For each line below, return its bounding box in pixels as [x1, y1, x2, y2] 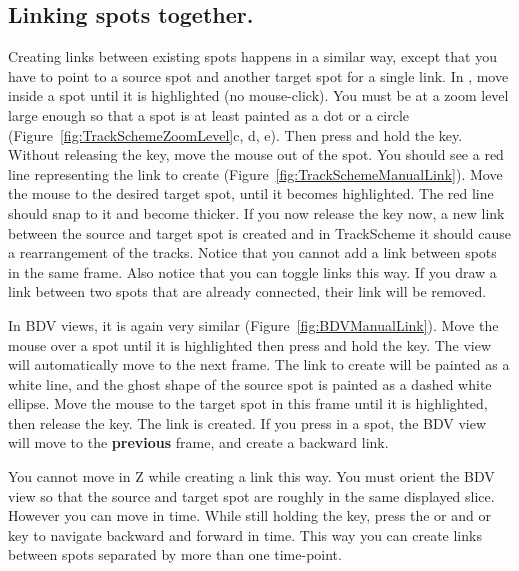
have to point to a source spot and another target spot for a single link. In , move [8, 65, 509, 86]
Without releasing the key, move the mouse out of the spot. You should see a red [8, 144, 504, 165]
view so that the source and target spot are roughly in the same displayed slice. [8, 485, 495, 506]
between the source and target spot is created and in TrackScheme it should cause [8, 222, 511, 243]
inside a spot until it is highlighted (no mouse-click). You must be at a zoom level [8, 85, 509, 106]
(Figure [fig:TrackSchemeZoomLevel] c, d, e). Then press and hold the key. [8, 124, 463, 145]
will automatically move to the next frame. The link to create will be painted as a [8, 354, 510, 375]
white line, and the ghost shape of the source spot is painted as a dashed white [8, 373, 492, 394]
